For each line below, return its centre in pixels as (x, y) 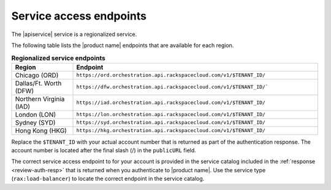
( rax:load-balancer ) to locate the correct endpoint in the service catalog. (108, 179)
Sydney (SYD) (35, 122)
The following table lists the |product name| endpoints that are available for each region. (123, 45)
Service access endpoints (79, 16)
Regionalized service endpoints (58, 58)
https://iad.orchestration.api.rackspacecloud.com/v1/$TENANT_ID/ (171, 103)
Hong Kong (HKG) (41, 130)
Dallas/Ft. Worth (38, 83)
